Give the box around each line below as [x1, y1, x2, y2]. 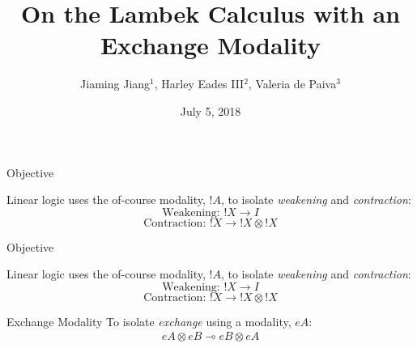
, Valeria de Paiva [248, 75, 337, 92]
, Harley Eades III [154, 75, 245, 92]
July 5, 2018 [180, 102, 241, 119]
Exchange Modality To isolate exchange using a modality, [6, 312, 291, 329]
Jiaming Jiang [80, 75, 151, 92]
